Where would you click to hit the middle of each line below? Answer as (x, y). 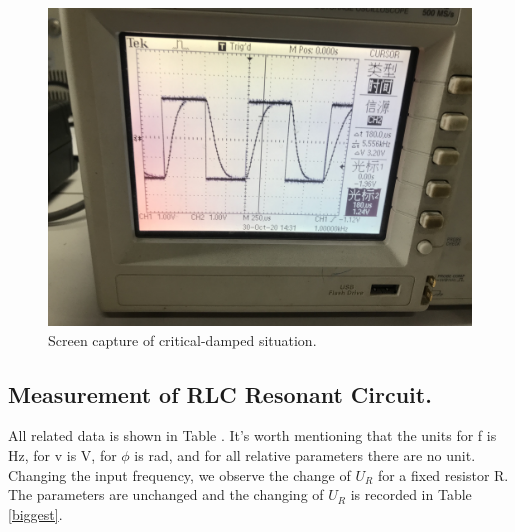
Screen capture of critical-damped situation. (182, 339)
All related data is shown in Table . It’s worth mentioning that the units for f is (252, 435)
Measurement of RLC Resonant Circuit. (220, 393)
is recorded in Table (411, 494)
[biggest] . (35, 513)
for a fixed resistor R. (443, 474)
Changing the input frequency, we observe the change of (179, 474)
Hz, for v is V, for (62, 454)
